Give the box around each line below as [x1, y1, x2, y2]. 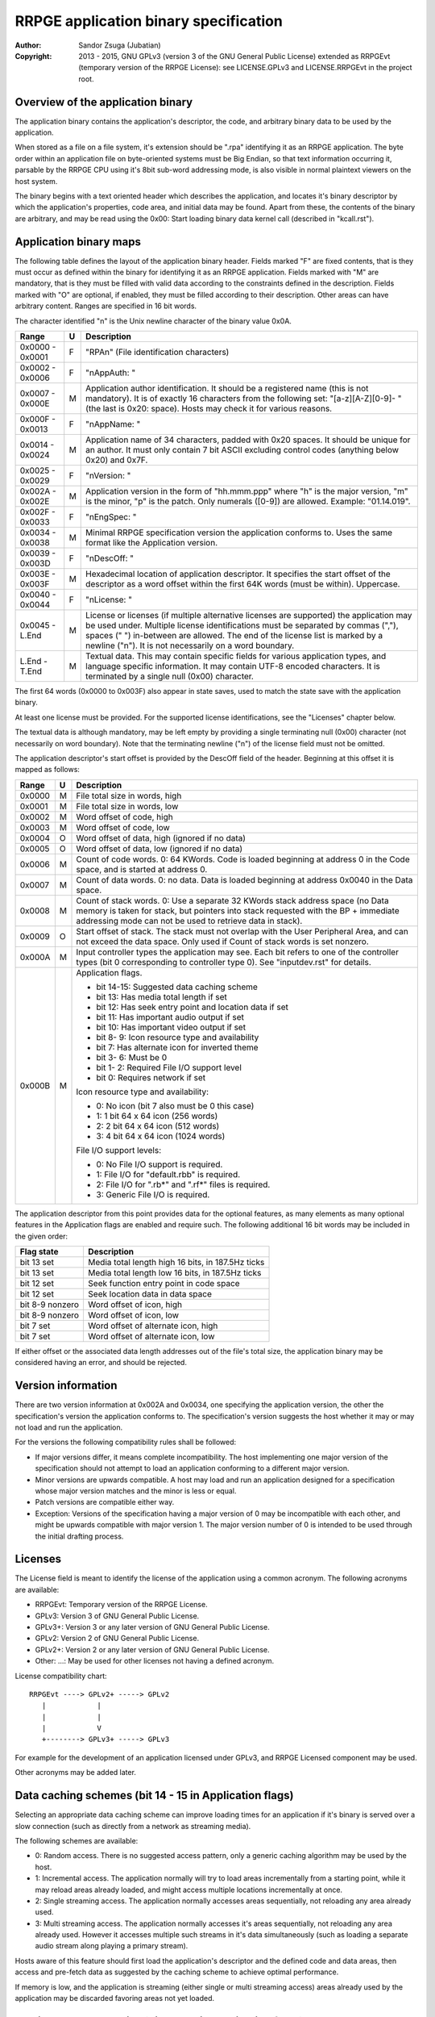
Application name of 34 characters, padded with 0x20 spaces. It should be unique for [85, 434, 411, 445]
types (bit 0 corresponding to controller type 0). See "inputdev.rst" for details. [76, 956, 371, 967]
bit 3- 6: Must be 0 [96, 1051, 168, 1063]
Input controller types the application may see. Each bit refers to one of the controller [76, 946, 399, 958]
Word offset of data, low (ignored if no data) [76, 843, 243, 854]
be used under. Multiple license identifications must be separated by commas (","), [85, 620, 399, 631]
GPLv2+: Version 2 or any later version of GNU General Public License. [35, 1644, 270, 1654]
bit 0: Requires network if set [96, 1071, 205, 1083]
